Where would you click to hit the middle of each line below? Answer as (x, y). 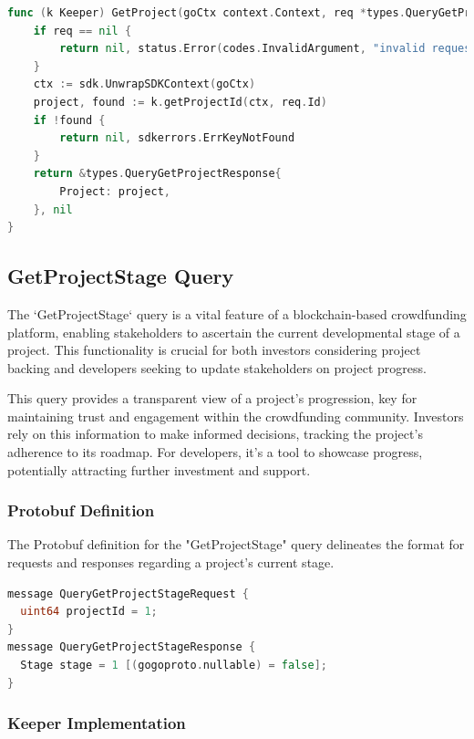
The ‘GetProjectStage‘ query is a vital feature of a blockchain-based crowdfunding (237, 313)
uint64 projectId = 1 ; (89, 612)
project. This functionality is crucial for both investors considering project (214, 350)
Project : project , (115, 191)
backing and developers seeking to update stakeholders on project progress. (217, 367)
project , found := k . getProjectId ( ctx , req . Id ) (180, 102)
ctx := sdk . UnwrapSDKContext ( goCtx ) (144, 84)
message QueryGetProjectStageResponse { (132, 647)
